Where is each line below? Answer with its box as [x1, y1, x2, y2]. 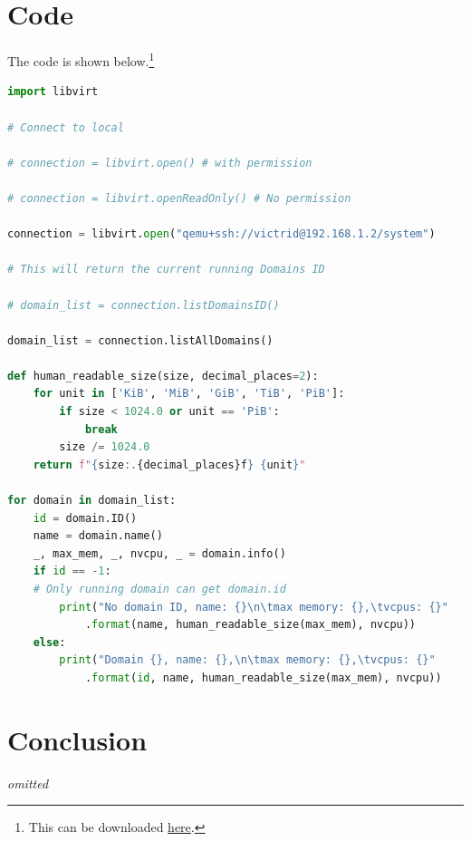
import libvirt [7, 85, 99, 99]
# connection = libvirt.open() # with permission [7, 156, 312, 169]
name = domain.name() [33, 529, 163, 543]
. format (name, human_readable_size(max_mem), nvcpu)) [84, 618, 417, 632]
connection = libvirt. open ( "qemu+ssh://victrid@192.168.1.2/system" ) [7, 227, 436, 241]
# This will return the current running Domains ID [7, 263, 325, 276]
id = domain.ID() [33, 511, 138, 525]
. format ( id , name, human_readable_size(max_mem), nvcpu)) [84, 671, 442, 684]
